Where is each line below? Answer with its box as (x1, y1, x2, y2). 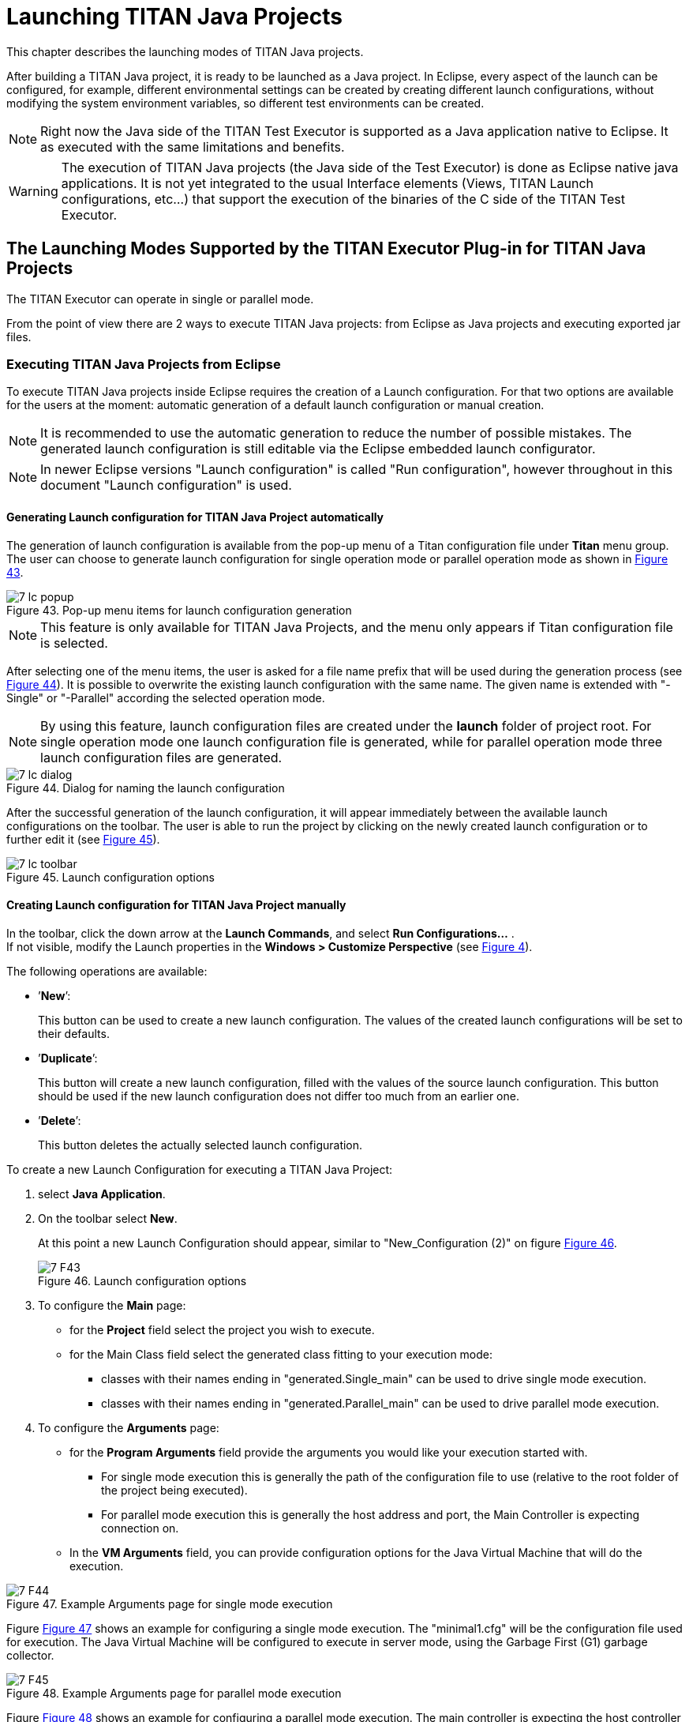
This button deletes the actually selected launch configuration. (38, 1137, 363, 1152)
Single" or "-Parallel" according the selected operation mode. (6, 690, 325, 705)
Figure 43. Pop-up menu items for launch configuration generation (6, 603, 352, 617)
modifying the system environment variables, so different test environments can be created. (6, 96, 485, 110)
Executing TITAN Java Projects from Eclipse (6, 355, 281, 372)
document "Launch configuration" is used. (40, 477, 292, 494)
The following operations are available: (6, 964, 208, 978)
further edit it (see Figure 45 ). (6, 832, 160, 846)
